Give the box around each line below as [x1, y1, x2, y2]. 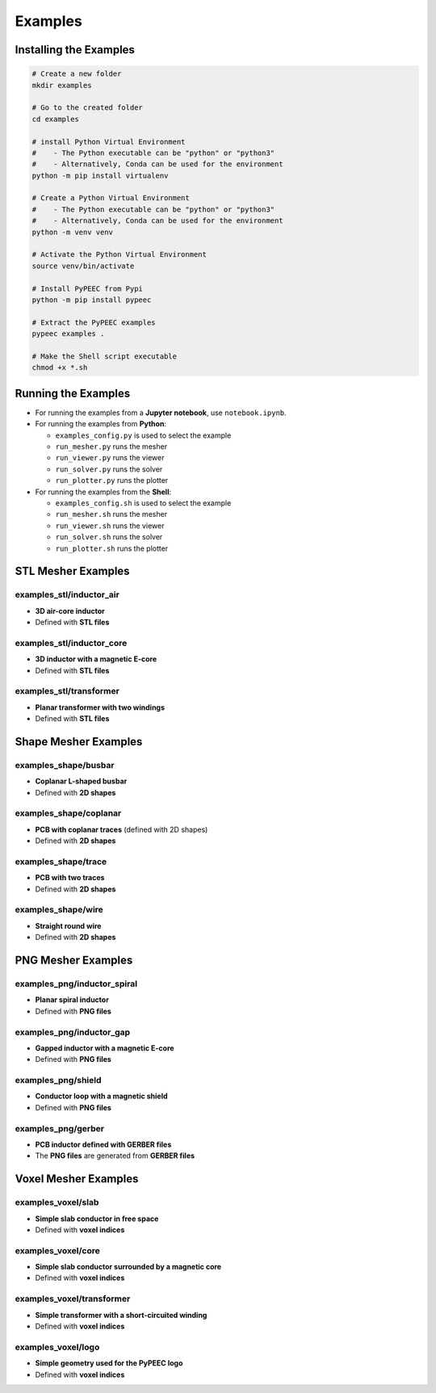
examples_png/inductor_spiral [15, 978, 137, 989]
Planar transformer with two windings [35, 703, 166, 712]
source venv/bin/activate [31, 261, 135, 271]
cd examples [31, 114, 80, 124]
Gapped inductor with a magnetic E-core [35, 1043, 174, 1053]
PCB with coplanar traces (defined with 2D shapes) [35, 824, 208, 834]
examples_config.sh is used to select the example [55, 497, 232, 508]
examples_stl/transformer [15, 686, 120, 697]
